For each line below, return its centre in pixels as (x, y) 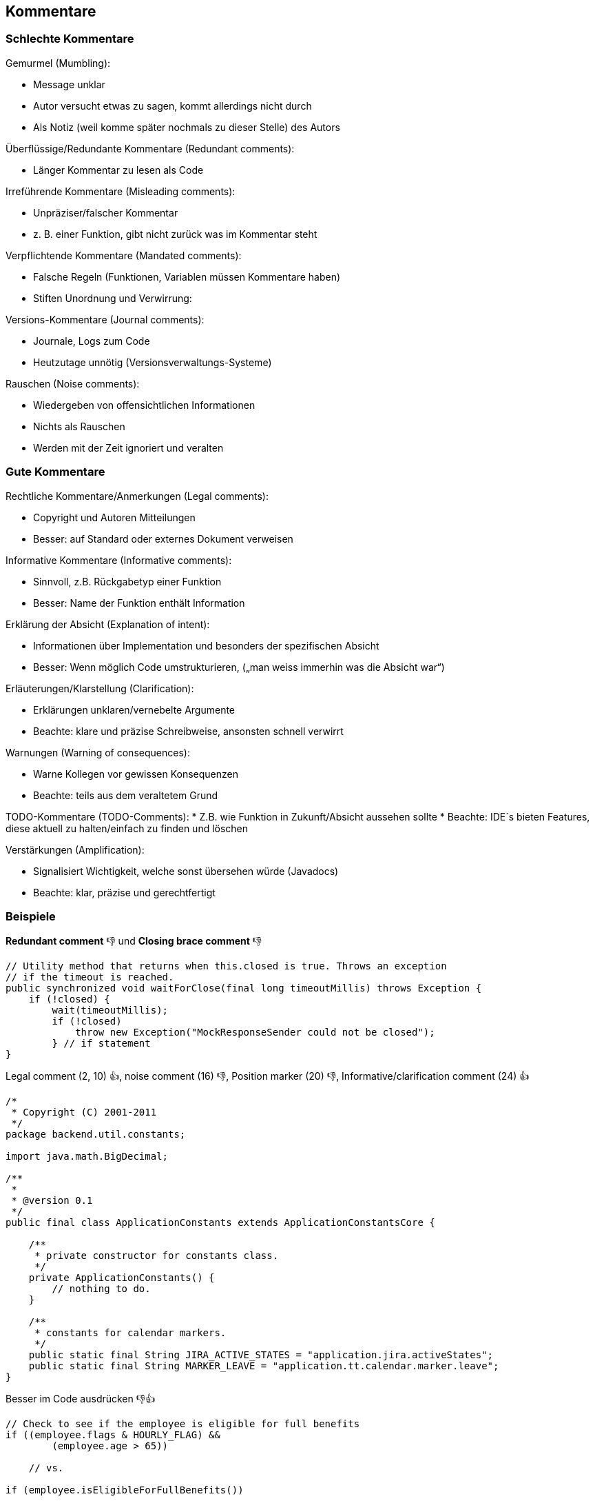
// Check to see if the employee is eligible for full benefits (183, 1424)
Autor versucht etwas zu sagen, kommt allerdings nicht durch (173, 105)
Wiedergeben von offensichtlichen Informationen (144, 405)
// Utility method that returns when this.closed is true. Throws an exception (226, 966)
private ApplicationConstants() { (122, 1278)
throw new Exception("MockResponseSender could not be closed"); (255, 1032)
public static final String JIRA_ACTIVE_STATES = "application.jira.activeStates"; (261, 1355)
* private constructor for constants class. (157, 1256)
